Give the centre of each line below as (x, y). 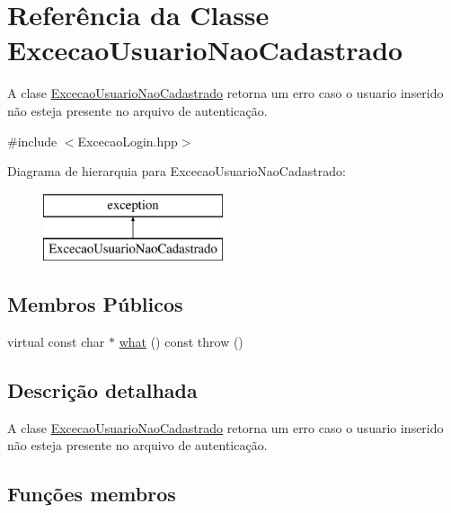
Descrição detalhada (102, 390)
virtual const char (56, 342)
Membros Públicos (95, 304)
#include (32, 141)
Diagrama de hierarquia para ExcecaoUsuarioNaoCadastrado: (177, 171)
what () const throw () (181, 342)
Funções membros (92, 494)
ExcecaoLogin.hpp (128, 141)
